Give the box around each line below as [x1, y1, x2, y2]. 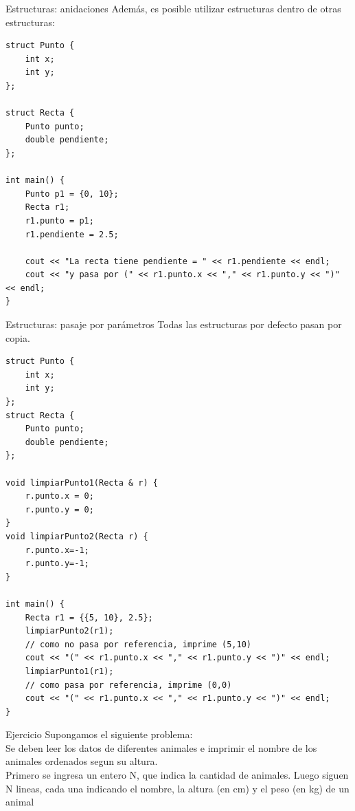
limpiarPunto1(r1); [25, 666, 114, 676]
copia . [5, 330, 30, 345]
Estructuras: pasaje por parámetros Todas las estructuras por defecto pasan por [5, 317, 342, 332]
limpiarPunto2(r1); [25, 626, 114, 636]
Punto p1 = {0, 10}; [25, 188, 119, 199]
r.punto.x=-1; [25, 545, 89, 555]
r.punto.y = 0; [25, 504, 94, 515]
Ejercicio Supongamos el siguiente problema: [5, 727, 193, 742]
